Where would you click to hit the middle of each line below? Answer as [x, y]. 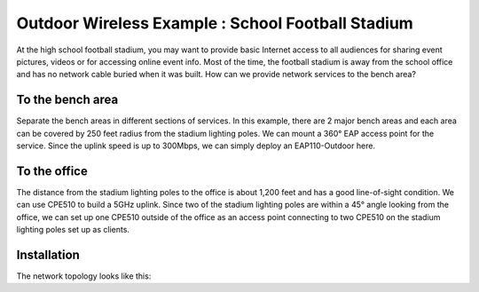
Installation [48, 254]
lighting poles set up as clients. [73, 230]
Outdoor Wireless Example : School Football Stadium [215, 23]
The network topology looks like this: [84, 276]
